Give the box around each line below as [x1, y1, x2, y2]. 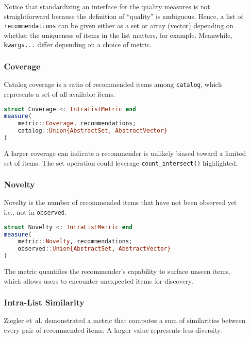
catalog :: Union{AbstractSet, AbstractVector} [17, 127, 167, 135]
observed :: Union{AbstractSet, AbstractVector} [17, 245, 171, 253]
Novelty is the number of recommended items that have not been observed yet [4, 197, 237, 207]
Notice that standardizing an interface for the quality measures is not [4, 1, 210, 11]
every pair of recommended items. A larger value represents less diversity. [4, 325, 222, 335]
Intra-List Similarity [4, 296, 84, 308]
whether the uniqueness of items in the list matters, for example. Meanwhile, [4, 30, 233, 40]
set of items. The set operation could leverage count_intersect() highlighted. [4, 157, 238, 168]
